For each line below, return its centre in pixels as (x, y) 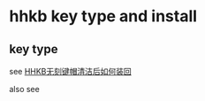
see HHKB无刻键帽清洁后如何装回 (71, 71)
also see (24, 89)
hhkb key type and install (103, 16)
